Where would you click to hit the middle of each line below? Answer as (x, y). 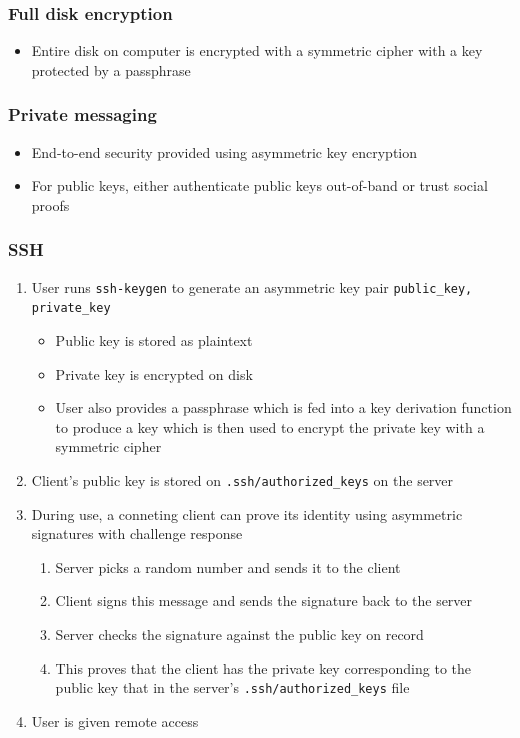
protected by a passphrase (111, 69)
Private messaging (82, 114)
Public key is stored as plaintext (154, 339)
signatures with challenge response (137, 533)
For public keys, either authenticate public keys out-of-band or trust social (259, 185)
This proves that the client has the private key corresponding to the (263, 667)
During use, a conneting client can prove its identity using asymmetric (247, 513)
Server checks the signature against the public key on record (239, 633)
